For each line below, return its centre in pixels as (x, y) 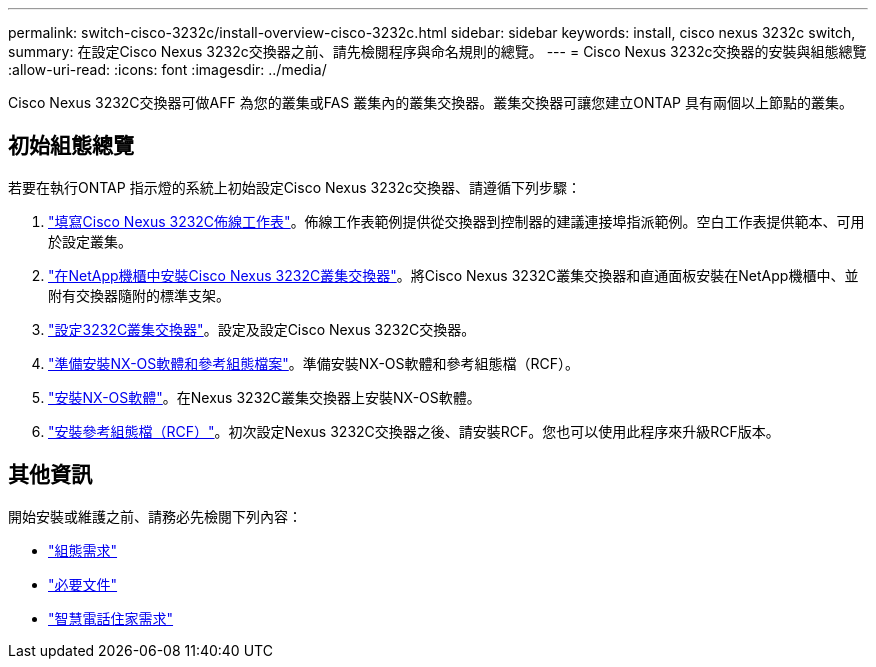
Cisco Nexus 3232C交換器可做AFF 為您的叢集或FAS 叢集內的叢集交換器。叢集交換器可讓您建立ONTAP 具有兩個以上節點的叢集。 (430, 102)
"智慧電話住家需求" (111, 618)
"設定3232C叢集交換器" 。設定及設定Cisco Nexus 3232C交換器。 (262, 329)
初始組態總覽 (71, 146)
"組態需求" (83, 550)
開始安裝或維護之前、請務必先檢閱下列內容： (155, 516)
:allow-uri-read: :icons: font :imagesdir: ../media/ (167, 69)
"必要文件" (83, 584)
